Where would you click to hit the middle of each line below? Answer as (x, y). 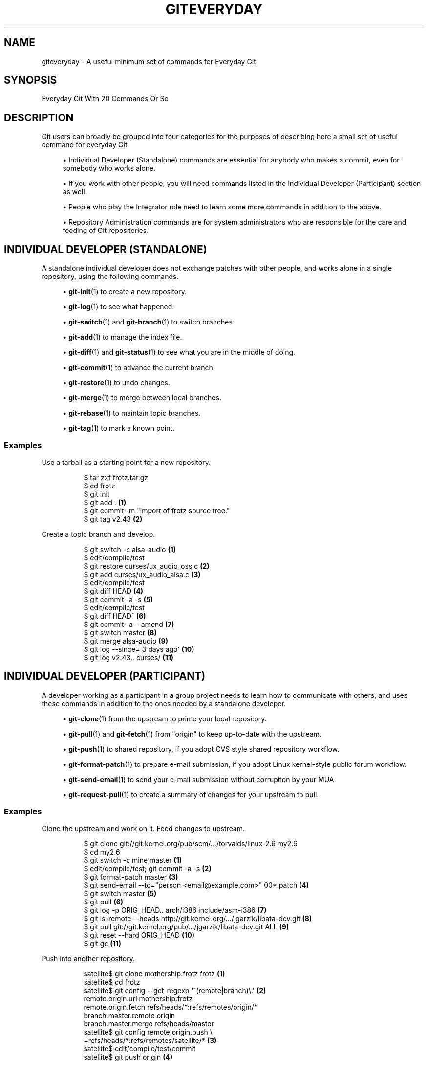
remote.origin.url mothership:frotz (138, 999)
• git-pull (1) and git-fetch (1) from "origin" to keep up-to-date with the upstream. (192, 734)
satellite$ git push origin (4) (128, 1057)
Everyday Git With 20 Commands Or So (105, 99)
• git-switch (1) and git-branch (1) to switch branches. (149, 322)
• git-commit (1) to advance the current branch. (139, 368)
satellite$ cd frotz (112, 982)
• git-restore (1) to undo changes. (116, 383)
